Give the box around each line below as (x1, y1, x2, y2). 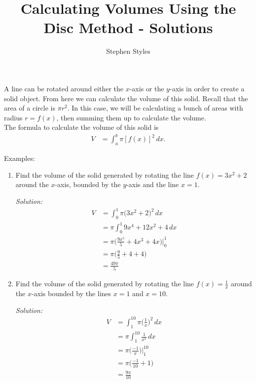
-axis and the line (126, 179, 179, 190)
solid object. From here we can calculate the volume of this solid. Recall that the (4, 93, 248, 103)
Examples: (4, 153, 35, 163)
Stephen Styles (106, 46, 150, 56)
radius (4, 112, 23, 122)
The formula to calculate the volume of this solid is (4, 122, 159, 132)
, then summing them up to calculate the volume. (56, 112, 206, 122)
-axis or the (129, 83, 164, 93)
